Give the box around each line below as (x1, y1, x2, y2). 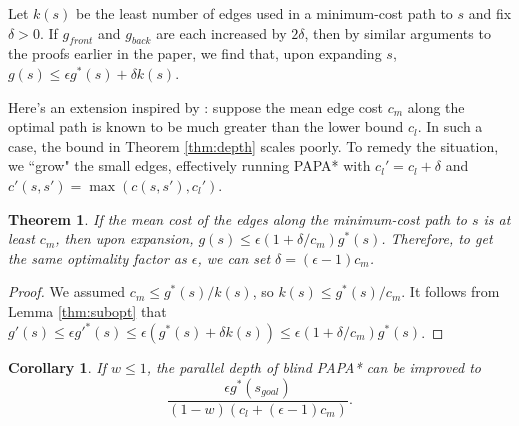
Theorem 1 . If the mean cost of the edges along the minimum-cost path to (8, 208, 467, 229)
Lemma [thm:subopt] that (8, 300, 167, 321)
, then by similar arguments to (304, 22, 491, 43)
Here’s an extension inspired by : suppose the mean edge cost (8, 96, 384, 117)
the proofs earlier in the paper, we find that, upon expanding (8, 43, 382, 64)
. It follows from (401, 281, 500, 302)
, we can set (197, 247, 271, 268)
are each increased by (156, 22, 287, 43)
